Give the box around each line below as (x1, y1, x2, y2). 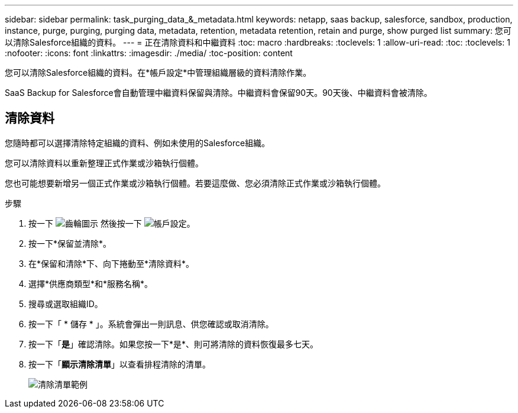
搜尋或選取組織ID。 (28, 298, 103, 309)
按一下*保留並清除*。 (28, 238, 112, 249)
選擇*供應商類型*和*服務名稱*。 (28, 278, 153, 289)
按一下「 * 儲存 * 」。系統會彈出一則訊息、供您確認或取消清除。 (28, 318, 274, 329)
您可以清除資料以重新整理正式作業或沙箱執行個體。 (5, 157, 203, 168)
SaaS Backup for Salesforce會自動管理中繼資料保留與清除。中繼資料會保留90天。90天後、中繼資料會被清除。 (5, 88, 432, 98)
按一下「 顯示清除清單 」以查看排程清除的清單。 (28, 359, 211, 369)
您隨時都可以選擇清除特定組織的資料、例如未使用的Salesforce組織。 (5, 137, 270, 148)
